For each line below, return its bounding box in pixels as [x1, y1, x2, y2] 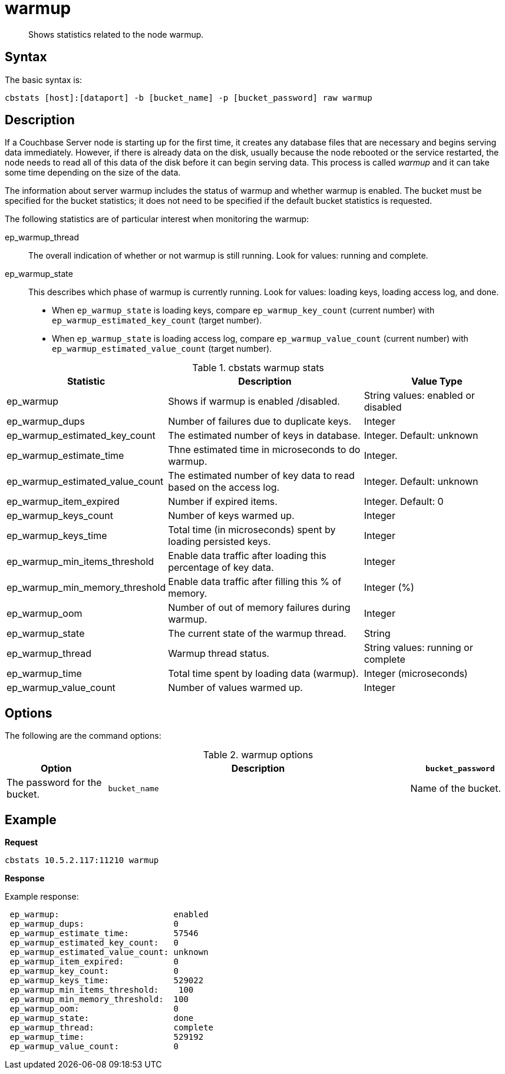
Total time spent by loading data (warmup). [168, 667, 359, 680]
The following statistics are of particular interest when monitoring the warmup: [5, 214, 309, 224]
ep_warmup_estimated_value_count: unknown [9, 947, 209, 957]
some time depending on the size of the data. [5, 167, 181, 178]
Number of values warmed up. [168, 682, 303, 694]
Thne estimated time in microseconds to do [168, 444, 361, 456]
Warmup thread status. [168, 647, 269, 660]
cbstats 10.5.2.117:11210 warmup [5, 855, 159, 865]
